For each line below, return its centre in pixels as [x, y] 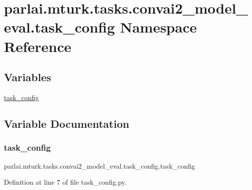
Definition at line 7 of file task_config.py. [65, 182]
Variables [28, 77]
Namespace [158, 27]
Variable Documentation [67, 123]
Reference [38, 46]
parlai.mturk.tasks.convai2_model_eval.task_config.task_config [99, 165]
